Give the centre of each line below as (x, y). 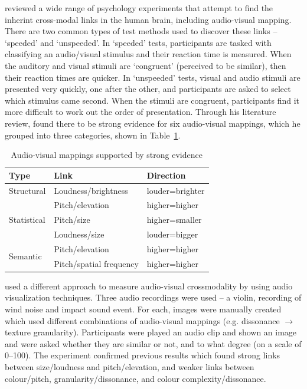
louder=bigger (172, 234)
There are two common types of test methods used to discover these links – (141, 31)
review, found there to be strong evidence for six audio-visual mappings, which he (153, 123)
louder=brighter (176, 190)
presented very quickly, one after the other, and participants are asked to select (148, 89)
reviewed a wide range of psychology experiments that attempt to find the (139, 8)
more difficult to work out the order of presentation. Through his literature (141, 112)
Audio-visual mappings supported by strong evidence (107, 155)
